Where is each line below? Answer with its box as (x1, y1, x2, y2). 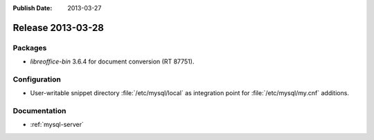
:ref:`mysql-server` (30, 121, 84, 129)
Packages (12, 43, 47, 52)
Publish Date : (12, 4, 53, 12)
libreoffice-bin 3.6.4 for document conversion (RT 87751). (30, 57, 195, 66)
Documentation (12, 106, 66, 116)
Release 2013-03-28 (12, 21, 104, 34)
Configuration (12, 74, 62, 84)
